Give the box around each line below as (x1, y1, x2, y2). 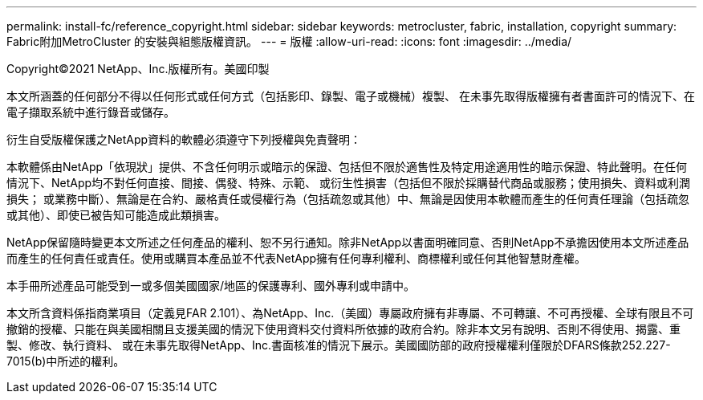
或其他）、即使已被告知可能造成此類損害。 (6, 208, 226, 222)
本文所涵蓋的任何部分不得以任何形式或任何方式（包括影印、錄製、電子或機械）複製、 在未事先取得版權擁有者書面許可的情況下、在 (6, 89, 695, 103)
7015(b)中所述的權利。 (6, 354, 125, 368)
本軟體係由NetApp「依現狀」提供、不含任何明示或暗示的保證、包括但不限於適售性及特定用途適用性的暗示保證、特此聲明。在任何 (6, 160, 688, 173)
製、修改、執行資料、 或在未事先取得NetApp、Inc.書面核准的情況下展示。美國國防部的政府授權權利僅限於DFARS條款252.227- (6, 338, 671, 352)
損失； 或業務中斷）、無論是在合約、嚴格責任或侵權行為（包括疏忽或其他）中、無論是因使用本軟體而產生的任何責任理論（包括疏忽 (6, 192, 689, 206)
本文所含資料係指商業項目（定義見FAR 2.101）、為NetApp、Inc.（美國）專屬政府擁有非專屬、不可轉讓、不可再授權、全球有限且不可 (6, 306, 694, 320)
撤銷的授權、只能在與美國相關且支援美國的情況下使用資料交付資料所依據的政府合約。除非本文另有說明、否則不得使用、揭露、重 (6, 322, 681, 336)
